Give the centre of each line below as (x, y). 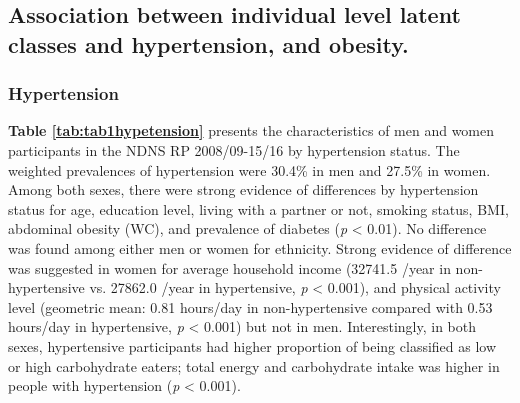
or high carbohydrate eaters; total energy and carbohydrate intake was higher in (254, 365)
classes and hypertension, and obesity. (208, 43)
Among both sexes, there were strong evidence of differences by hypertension (243, 189)
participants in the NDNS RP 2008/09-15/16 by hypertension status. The (234, 149)
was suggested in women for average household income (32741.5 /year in (229, 267)
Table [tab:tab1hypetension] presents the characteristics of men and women (251, 130)
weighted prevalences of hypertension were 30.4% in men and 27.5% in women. (249, 169)
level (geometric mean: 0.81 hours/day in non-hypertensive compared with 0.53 (250, 306)
